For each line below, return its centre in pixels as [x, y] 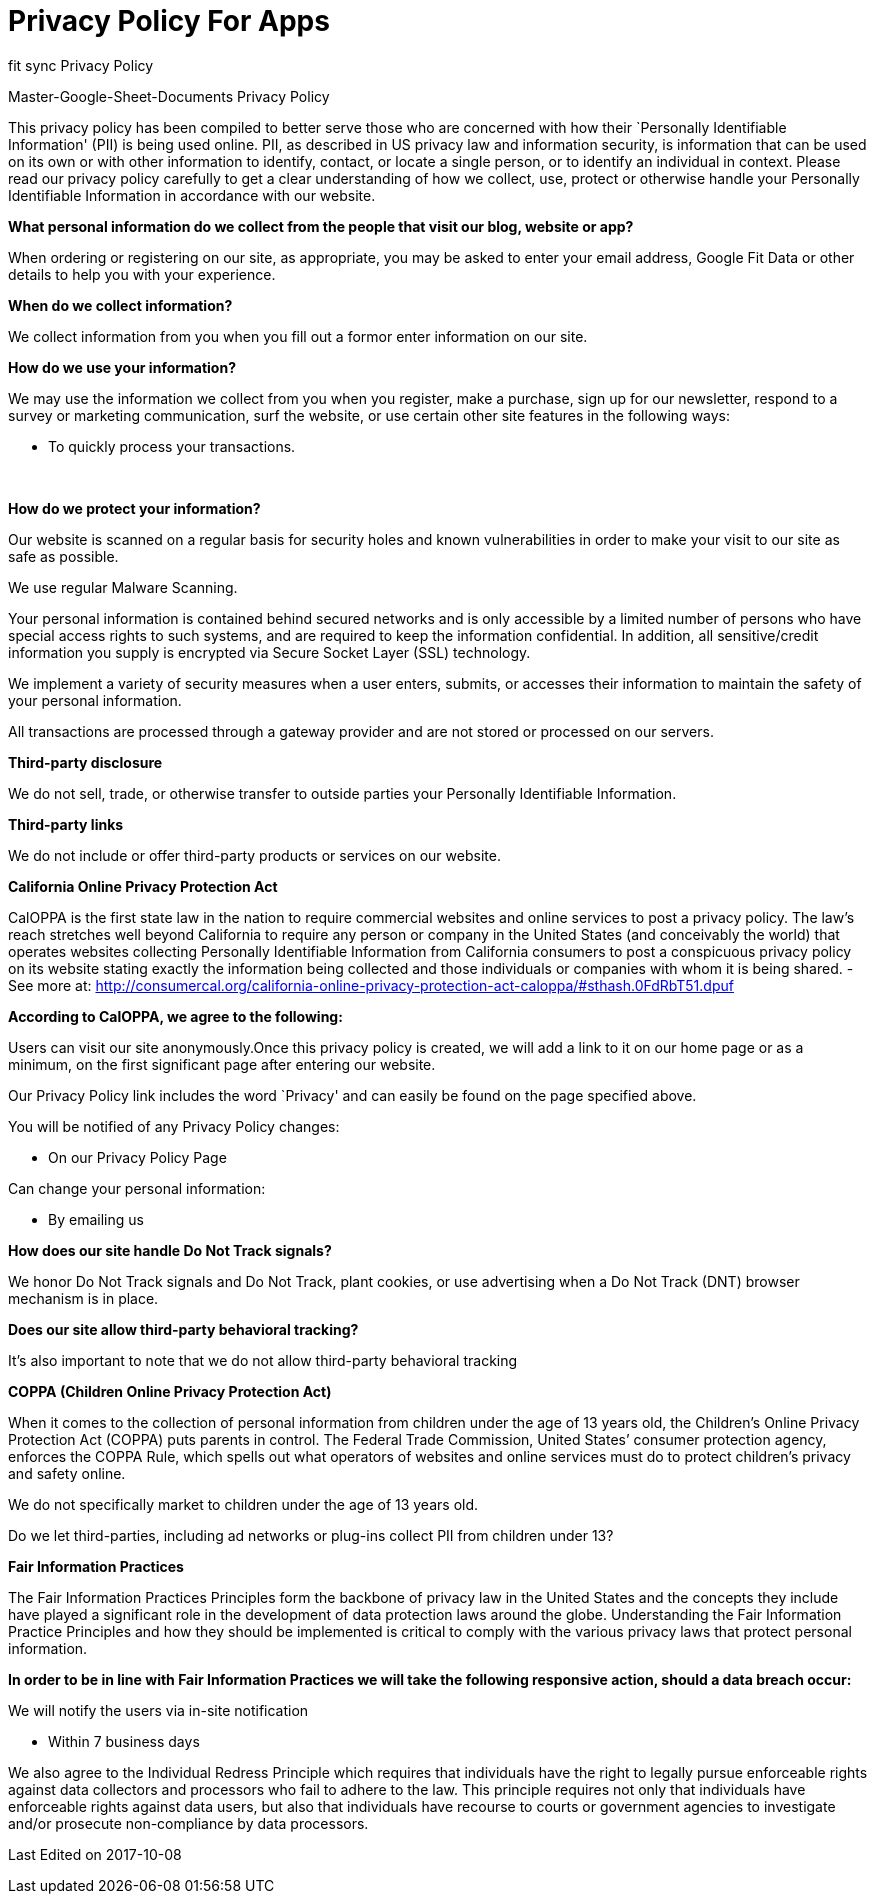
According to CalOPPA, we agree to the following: [175, 1016]
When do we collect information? [120, 305]
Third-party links [66, 824]
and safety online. [67, 1473]
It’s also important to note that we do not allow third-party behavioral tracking [263, 1360]
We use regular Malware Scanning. [123, 587]
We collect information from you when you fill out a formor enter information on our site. [298, 336]
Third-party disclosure [85, 762]
